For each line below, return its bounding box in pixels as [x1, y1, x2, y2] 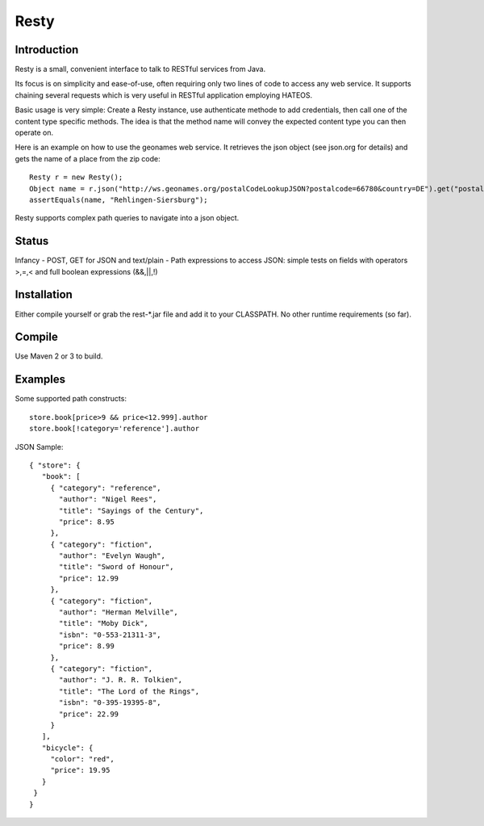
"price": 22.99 [59, 709, 119, 719]
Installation [15, 287, 73, 302]
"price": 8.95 [59, 517, 115, 526]
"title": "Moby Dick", [59, 618, 149, 628]
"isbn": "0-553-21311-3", [59, 630, 161, 639]
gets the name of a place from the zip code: [15, 153, 161, 163]
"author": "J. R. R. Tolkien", [59, 675, 183, 685]
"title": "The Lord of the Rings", [59, 686, 200, 696]
